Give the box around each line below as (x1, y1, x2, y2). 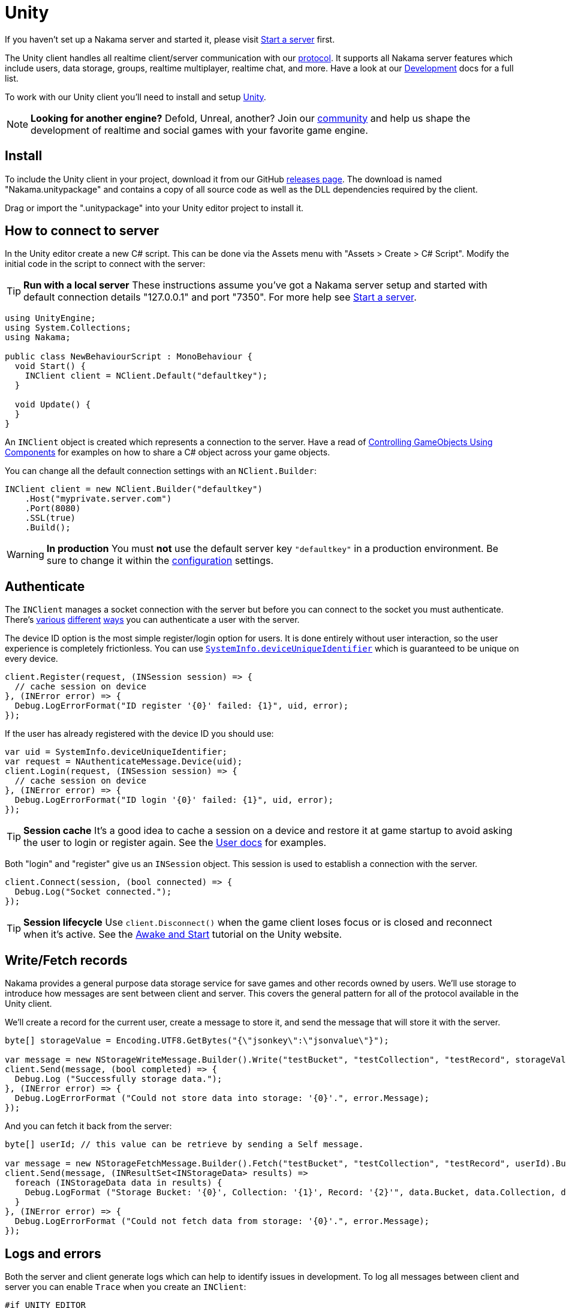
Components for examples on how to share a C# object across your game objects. (5, 447, 330, 458)
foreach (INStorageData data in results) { (14, 1178, 222, 1188)
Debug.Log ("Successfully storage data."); (14, 1074, 222, 1084)
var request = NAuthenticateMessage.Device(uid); (5, 757, 243, 767)
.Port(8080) (25, 503, 81, 514)
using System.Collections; (5, 323, 131, 333)
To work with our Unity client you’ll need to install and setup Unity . (5, 91, 266, 102)
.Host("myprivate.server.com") (25, 494, 172, 504)
